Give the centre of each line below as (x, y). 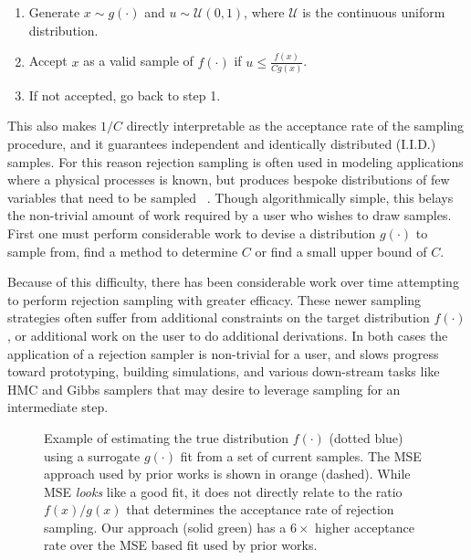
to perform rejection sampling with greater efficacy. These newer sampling (215, 299)
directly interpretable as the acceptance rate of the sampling (295, 126)
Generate (54, 12)
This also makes (52, 126)
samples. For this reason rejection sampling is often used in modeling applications (235, 161)
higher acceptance (365, 527)
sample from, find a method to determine (123, 251)
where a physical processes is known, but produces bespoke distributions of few (229, 180)
